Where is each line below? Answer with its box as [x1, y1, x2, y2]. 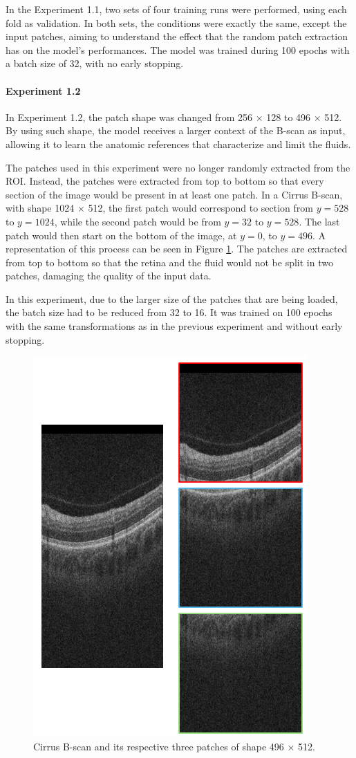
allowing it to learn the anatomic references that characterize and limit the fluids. [6, 136, 351, 151]
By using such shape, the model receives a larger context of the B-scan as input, [6, 123, 346, 138]
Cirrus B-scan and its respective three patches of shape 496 [33, 739, 284, 753]
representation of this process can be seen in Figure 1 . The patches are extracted [6, 241, 348, 256]
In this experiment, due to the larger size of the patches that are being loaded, [6, 291, 338, 306]
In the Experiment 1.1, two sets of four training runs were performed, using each [6, 2, 347, 16]
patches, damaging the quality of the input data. [6, 268, 212, 283]
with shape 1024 [6, 201, 75, 215]
